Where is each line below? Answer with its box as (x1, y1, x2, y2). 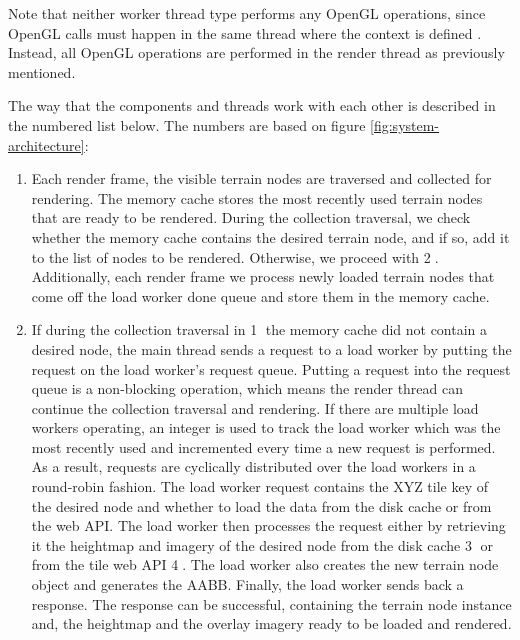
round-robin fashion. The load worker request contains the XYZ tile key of (31, 476, 489, 497)
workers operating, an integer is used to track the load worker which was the (31, 417, 501, 438)
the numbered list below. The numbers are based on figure (8, 114, 366, 135)
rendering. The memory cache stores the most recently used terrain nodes (31, 187, 483, 208)
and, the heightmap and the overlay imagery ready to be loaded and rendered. (31, 613, 512, 634)
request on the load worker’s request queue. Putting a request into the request (31, 358, 511, 379)
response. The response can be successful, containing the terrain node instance (31, 593, 512, 614)
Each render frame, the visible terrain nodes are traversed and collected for (31, 168, 492, 189)
